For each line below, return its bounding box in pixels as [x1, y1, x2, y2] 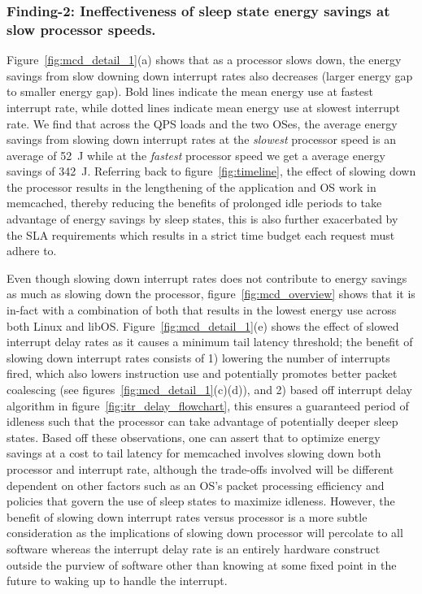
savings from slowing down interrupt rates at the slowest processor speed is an [7, 131, 396, 148]
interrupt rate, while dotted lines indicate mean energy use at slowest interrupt [7, 98, 400, 115]
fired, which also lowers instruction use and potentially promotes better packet [7, 365, 398, 382]
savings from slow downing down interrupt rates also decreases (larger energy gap [7, 67, 413, 84]
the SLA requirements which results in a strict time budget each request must [7, 226, 395, 243]
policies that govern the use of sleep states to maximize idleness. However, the [7, 492, 395, 509]
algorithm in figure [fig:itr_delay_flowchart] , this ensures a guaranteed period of [7, 397, 409, 414]
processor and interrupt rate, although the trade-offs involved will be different [7, 460, 394, 477]
